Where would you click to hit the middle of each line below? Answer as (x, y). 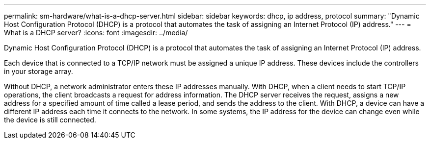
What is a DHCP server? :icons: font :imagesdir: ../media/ (96, 33)
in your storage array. (39, 71)
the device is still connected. (50, 120)
